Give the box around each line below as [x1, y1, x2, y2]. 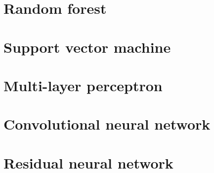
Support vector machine [3, 36, 171, 57]
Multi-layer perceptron [3, 75, 163, 95]
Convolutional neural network [3, 114, 211, 134]
